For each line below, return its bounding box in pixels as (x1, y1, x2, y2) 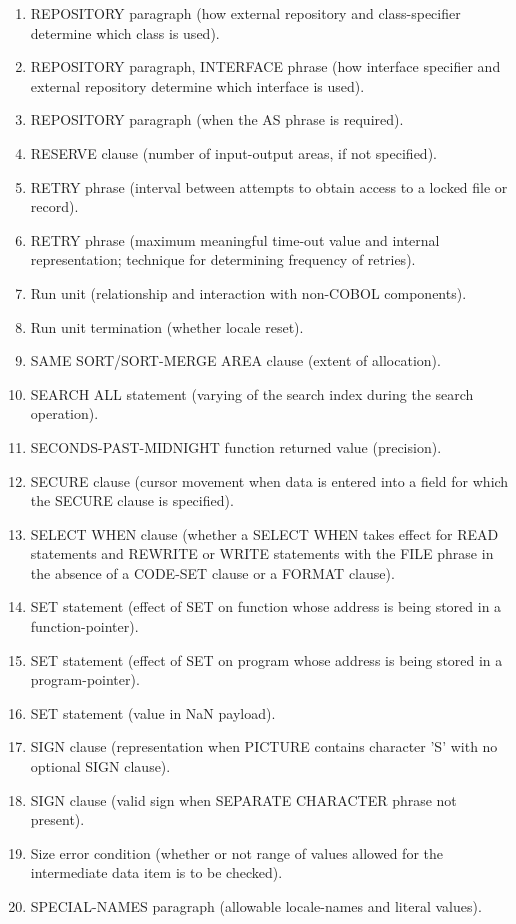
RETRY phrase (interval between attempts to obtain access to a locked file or (30, 176, 508, 197)
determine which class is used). (30, 22, 220, 43)
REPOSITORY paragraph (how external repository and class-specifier (30, 3, 461, 23)
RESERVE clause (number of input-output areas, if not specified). (30, 142, 437, 163)
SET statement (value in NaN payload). (30, 702, 276, 723)
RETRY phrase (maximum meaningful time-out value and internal (30, 229, 440, 250)
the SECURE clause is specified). (30, 490, 234, 511)
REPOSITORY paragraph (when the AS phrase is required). (30, 109, 404, 130)
